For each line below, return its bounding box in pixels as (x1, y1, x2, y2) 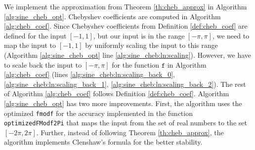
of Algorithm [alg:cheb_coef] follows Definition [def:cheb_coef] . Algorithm (4, 88, 229, 99)
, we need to (212, 30, 250, 40)
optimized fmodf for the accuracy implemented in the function (4, 108, 193, 118)
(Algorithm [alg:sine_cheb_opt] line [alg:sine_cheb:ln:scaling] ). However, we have (4, 49, 252, 60)
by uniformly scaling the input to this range (85, 40, 218, 50)
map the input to (4, 40, 56, 50)
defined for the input (4, 30, 67, 40)
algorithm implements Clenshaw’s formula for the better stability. (4, 137, 203, 147)
